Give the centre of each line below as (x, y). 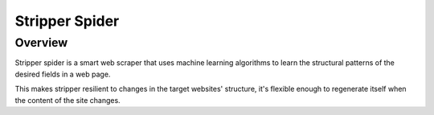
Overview (41, 43)
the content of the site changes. (68, 100)
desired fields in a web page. (63, 74)
